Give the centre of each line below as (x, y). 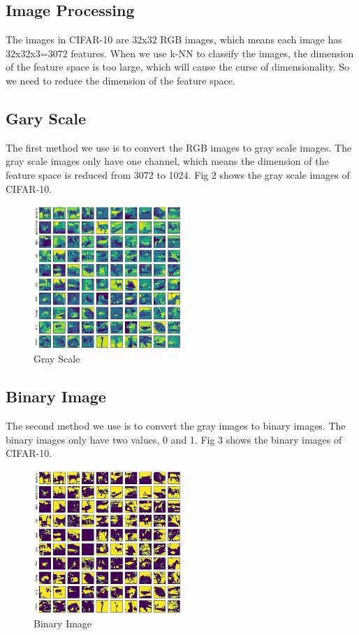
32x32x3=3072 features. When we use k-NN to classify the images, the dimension (180, 53)
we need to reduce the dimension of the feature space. (120, 80)
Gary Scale (46, 118)
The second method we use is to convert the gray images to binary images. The (176, 426)
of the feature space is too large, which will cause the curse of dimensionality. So (178, 67)
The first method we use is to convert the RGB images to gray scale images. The (179, 147)
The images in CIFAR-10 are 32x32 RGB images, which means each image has (174, 39)
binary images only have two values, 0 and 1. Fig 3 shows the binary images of (174, 439)
